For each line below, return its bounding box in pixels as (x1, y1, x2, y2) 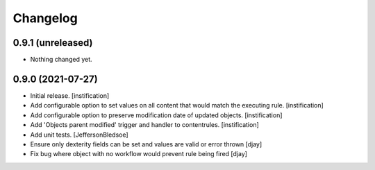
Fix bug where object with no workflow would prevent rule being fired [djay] (30, 150, 248, 158)
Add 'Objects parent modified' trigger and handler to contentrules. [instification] (30, 121, 260, 129)
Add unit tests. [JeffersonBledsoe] (30, 130, 128, 139)
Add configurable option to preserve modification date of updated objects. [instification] (30, 111, 283, 119)
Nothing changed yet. (30, 56, 93, 64)
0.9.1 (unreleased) (12, 37, 93, 49)
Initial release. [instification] (30, 91, 110, 100)
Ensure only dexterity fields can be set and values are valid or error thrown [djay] (30, 139, 262, 148)
